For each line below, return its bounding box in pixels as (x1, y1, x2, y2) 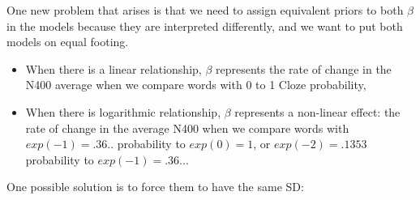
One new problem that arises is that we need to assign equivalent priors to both (6, 2, 404, 18)
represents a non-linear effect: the (234, 103, 401, 120)
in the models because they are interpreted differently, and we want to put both (6, 17, 403, 34)
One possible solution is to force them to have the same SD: (6, 178, 304, 195)
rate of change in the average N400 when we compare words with (25, 119, 349, 136)
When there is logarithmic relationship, (25, 103, 221, 120)
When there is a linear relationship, (25, 60, 202, 77)
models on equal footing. (6, 33, 129, 50)
